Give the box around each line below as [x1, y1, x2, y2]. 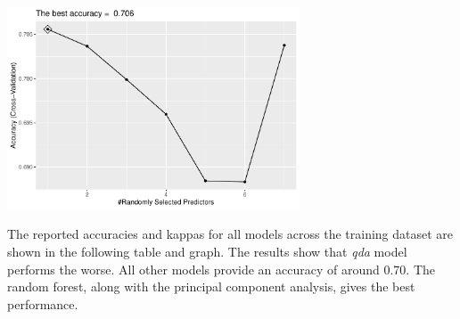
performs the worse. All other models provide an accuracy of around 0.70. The [7, 259, 436, 278]
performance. [7, 294, 78, 313]
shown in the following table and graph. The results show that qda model [7, 241, 407, 260]
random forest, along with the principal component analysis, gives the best [7, 277, 415, 296]
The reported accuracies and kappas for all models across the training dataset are [7, 225, 454, 243]
